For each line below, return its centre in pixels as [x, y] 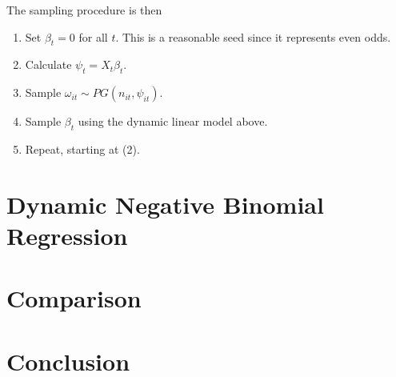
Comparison [74, 298]
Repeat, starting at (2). [82, 148]
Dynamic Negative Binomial [165, 204]
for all [93, 36]
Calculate [48, 64]
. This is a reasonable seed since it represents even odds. [253, 36]
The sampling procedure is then [84, 10]
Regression [67, 235]
